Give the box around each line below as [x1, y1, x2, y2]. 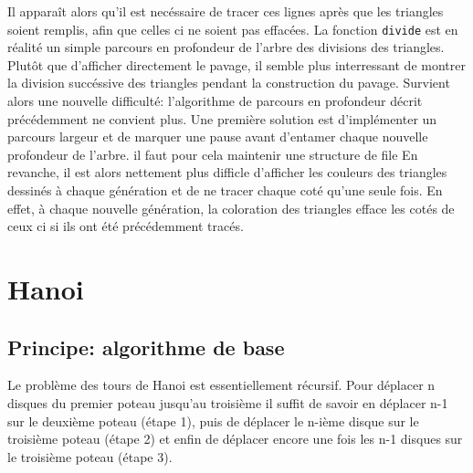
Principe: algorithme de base [7, 332, 285, 361]
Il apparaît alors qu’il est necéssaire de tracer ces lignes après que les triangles [7, 2, 444, 20]
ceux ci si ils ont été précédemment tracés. [7, 216, 244, 236]
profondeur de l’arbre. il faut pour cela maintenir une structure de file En [7, 144, 418, 163]
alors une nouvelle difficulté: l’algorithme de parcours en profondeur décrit [7, 91, 423, 110]
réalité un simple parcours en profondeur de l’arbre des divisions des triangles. [7, 37, 445, 57]
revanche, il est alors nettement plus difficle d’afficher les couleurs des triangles [7, 163, 447, 182]
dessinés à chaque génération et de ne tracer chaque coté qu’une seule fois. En [7, 181, 443, 199]
